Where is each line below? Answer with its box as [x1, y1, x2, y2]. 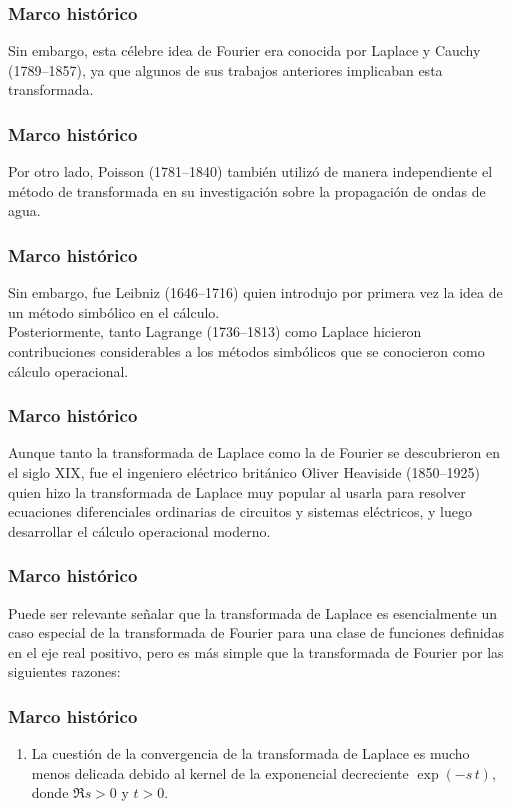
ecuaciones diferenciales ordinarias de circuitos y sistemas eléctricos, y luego [8, 501, 472, 522]
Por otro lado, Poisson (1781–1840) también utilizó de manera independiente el [8, 161, 493, 182]
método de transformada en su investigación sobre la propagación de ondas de [8, 180, 486, 201]
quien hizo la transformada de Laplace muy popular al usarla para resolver [8, 481, 466, 502]
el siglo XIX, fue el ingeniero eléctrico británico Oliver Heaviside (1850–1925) [8, 462, 481, 482]
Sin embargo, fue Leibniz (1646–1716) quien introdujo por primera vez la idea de [8, 282, 503, 303]
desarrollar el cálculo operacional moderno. [8, 520, 271, 541]
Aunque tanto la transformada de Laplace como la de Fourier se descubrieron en [8, 442, 501, 463]
